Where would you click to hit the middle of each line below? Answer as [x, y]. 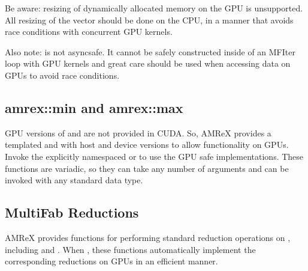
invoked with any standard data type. [74, 180]
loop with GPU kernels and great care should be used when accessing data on [148, 63]
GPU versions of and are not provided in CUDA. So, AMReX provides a [138, 132]
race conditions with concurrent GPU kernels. [89, 32]
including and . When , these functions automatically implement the [130, 249]
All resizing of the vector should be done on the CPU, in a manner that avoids [149, 20]
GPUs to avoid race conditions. [62, 75]
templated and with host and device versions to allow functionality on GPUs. [147, 145]
